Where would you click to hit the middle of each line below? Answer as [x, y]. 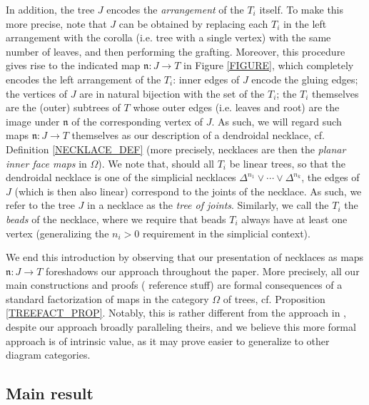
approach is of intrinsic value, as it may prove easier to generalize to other [168, 340]
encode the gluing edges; [305, 79]
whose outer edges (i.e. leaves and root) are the [236, 107]
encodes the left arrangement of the [84, 79]
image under [33, 121]
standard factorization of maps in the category [107, 298]
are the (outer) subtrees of [63, 107]
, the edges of [330, 177]
